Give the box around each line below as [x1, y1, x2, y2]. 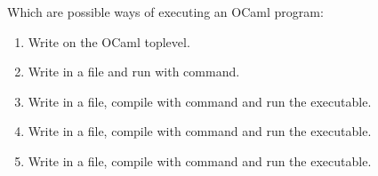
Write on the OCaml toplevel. [28, 32, 190, 51]
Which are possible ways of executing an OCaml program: [7, 3, 324, 20]
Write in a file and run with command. [28, 62, 240, 81]
